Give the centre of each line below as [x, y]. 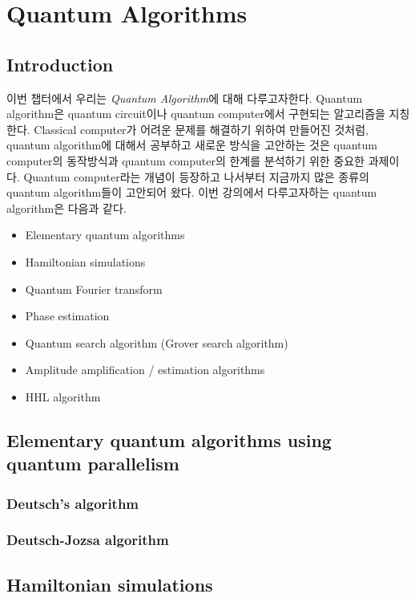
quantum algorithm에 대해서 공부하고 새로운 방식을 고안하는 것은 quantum [192, 145]
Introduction [60, 64]
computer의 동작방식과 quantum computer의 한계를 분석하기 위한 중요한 [186, 160]
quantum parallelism [93, 464]
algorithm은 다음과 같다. [66, 207]
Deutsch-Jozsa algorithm [88, 540]
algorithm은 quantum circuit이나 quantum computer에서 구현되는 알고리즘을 [196, 114]
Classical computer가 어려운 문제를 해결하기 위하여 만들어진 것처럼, [201, 129]
